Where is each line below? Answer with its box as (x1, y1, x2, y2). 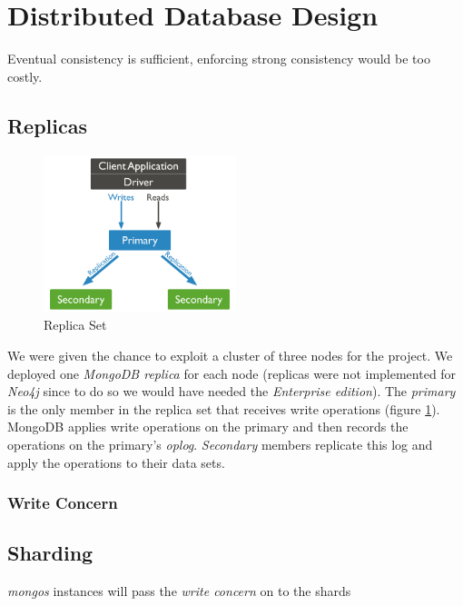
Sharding (7, 539, 94, 567)
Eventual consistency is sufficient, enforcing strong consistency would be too (7, 49, 430, 68)
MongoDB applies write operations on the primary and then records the (7, 417, 409, 436)
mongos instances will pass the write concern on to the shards (7, 581, 351, 601)
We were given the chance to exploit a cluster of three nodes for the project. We (7, 346, 453, 365)
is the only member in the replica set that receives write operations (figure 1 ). (7, 399, 440, 418)
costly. (7, 66, 43, 85)
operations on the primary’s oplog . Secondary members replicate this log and (7, 435, 433, 454)
